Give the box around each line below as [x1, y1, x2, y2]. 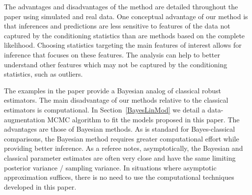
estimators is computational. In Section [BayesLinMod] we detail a [4, 104, 205, 114]
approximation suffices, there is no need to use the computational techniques [4, 172, 234, 182]
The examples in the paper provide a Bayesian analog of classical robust [4, 85, 222, 95]
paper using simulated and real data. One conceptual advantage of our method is [4, 11, 248, 21]
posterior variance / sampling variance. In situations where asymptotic [4, 162, 217, 172]
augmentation [4, 114, 45, 124]
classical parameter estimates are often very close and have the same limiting [4, 152, 236, 163]
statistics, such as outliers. [4, 69, 83, 79]
